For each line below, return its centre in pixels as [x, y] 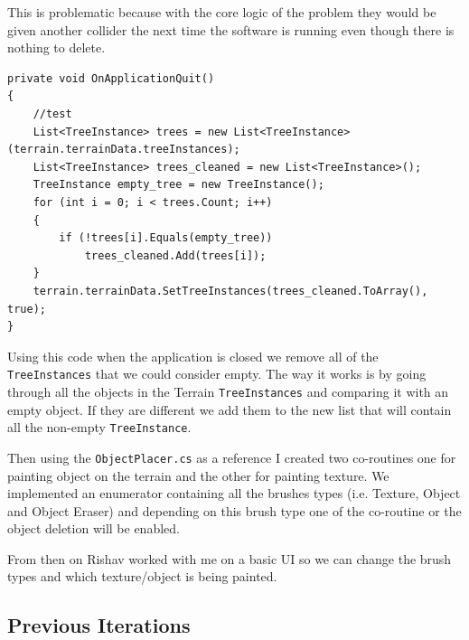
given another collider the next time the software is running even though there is [231, 29]
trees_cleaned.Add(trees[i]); [175, 255]
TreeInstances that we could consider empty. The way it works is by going [217, 374]
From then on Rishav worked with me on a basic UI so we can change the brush [230, 558]
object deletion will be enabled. [94, 528]
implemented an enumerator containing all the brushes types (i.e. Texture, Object [234, 493]
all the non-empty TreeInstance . [99, 427]
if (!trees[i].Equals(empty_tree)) [166, 238]
